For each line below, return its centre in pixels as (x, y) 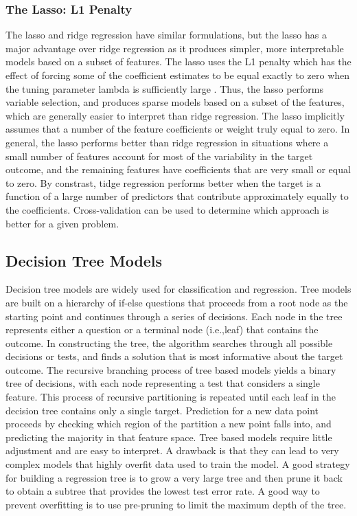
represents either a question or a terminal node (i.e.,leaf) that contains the (162, 329)
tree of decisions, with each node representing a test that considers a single (163, 383)
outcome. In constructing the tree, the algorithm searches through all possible (169, 343)
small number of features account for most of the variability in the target (159, 156)
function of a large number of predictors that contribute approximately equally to (177, 196)
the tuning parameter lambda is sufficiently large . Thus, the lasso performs (165, 88)
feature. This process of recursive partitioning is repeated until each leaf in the (171, 397)
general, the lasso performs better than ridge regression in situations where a (167, 142)
